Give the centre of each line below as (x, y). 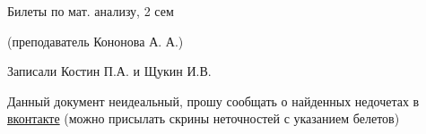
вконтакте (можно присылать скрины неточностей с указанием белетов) (204, 118)
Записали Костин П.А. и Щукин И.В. (109, 71)
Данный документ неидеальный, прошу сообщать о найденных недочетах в (213, 100)
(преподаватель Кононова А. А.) (96, 41)
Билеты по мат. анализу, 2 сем (91, 11)
